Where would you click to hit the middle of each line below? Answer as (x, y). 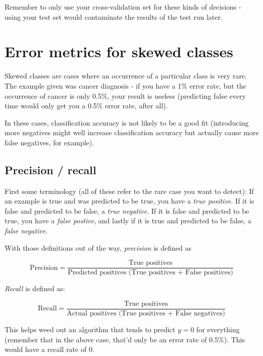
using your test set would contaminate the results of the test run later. (114, 16)
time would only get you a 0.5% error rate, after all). (86, 106)
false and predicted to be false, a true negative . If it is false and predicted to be (127, 210)
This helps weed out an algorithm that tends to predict (90, 329)
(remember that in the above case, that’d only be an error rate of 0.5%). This (125, 339)
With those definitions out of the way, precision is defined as (98, 247)
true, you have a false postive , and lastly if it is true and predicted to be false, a (128, 221)
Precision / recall (50, 169)
